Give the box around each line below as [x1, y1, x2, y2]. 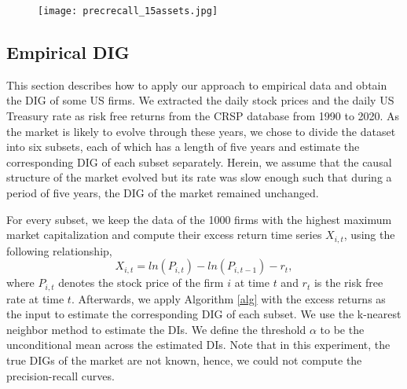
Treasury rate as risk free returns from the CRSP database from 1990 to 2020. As [6, 108, 400, 124]
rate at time [6, 290, 64, 306]
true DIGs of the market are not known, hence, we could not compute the [6, 352, 362, 369]
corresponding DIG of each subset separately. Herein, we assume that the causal [6, 153, 392, 170]
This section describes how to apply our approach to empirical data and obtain [6, 76, 387, 93]
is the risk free [313, 274, 383, 291]
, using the [343, 226, 395, 243]
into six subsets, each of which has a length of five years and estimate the [6, 138, 360, 155]
